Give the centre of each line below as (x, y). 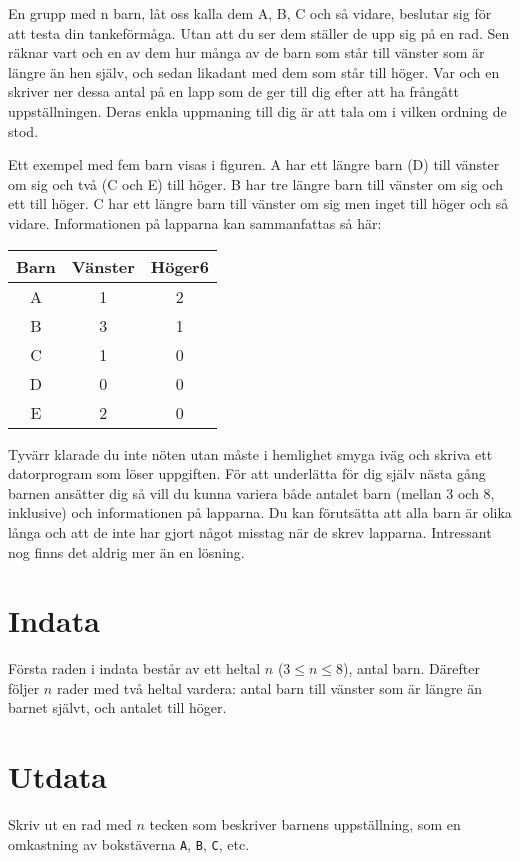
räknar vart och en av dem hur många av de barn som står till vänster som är (246, 52)
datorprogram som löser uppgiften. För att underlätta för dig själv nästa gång (247, 473)
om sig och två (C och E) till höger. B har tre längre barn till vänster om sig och (256, 183)
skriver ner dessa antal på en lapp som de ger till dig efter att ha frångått (233, 91)
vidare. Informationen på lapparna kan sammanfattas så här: (195, 222)
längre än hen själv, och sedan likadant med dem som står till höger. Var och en (254, 71)
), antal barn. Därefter (411, 668)
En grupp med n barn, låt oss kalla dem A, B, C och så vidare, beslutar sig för (250, 13)
